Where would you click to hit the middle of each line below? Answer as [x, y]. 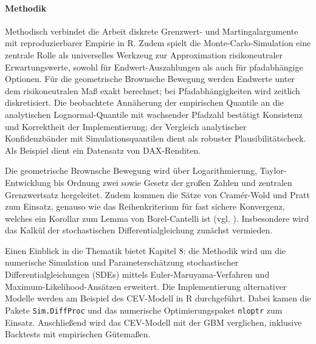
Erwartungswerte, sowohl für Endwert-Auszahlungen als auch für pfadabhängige [154, 67]
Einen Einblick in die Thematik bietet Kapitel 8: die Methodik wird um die [146, 250]
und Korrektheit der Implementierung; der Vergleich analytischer [126, 126]
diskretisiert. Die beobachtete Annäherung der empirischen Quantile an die [144, 102]
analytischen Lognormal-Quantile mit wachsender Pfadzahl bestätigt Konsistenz [154, 114]
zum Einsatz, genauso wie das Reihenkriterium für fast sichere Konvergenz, [145, 206]
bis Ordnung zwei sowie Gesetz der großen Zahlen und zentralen [173, 182]
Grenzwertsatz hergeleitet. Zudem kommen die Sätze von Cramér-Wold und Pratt [157, 194]
